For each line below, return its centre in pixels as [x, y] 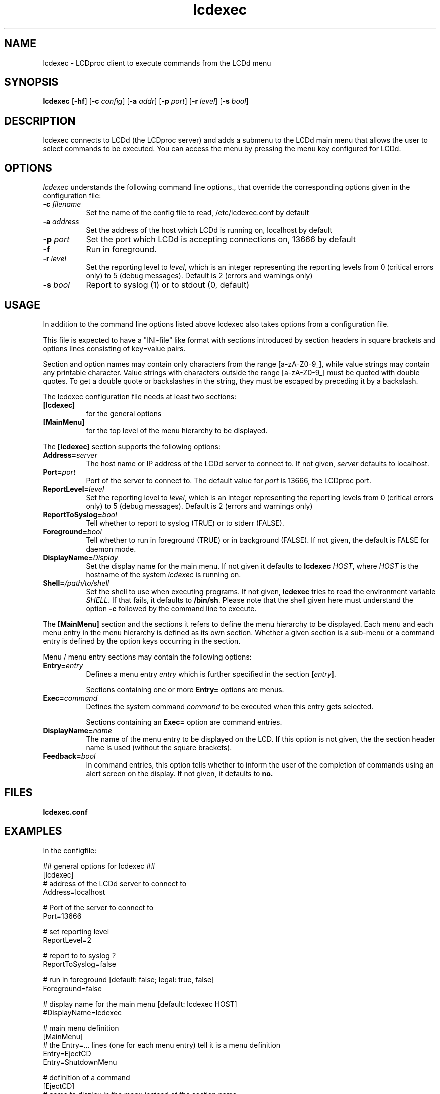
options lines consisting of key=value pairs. [114, 348]
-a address [61, 222]
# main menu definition [81, 1028]
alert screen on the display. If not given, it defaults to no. [180, 773]
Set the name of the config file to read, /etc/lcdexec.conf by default [198, 213]
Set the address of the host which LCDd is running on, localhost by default [209, 230]
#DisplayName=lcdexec [82, 1012]
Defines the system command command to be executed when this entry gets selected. [230, 706]
